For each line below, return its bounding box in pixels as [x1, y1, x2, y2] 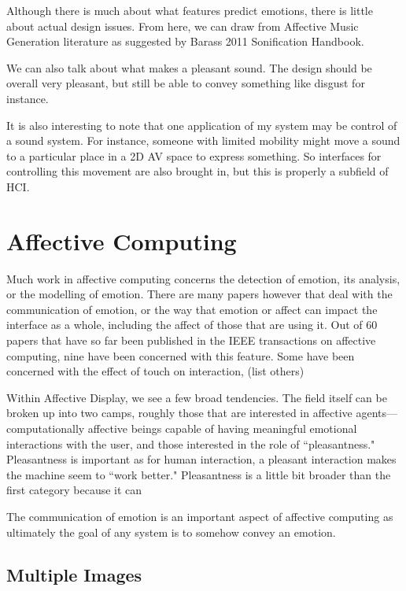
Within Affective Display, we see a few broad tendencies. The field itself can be [6, 389, 387, 405]
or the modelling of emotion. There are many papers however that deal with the [6, 286, 393, 302]
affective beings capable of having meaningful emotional [87, 420, 357, 436]
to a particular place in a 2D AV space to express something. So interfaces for [6, 147, 382, 164]
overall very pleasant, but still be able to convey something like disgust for [6, 75, 365, 91]
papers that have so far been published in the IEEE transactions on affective [6, 332, 376, 349]
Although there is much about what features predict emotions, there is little [6, 2, 373, 18]
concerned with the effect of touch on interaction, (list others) [6, 363, 304, 379]
